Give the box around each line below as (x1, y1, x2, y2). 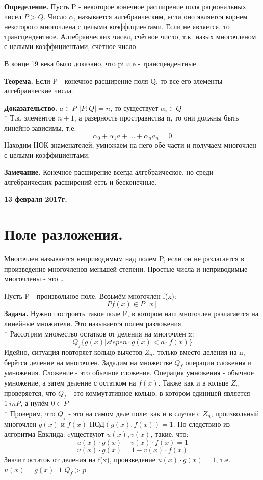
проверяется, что (4, 387, 56, 398)
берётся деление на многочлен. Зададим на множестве (4, 356, 172, 367)
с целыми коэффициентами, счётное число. (4, 41, 138, 52)
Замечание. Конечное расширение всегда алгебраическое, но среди (4, 166, 214, 177)
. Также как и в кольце (158, 377, 229, 388)
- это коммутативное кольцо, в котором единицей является (69, 387, 250, 398)
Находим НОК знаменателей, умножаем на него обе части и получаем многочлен (4, 139, 256, 150)
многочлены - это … (4, 273, 65, 284)
